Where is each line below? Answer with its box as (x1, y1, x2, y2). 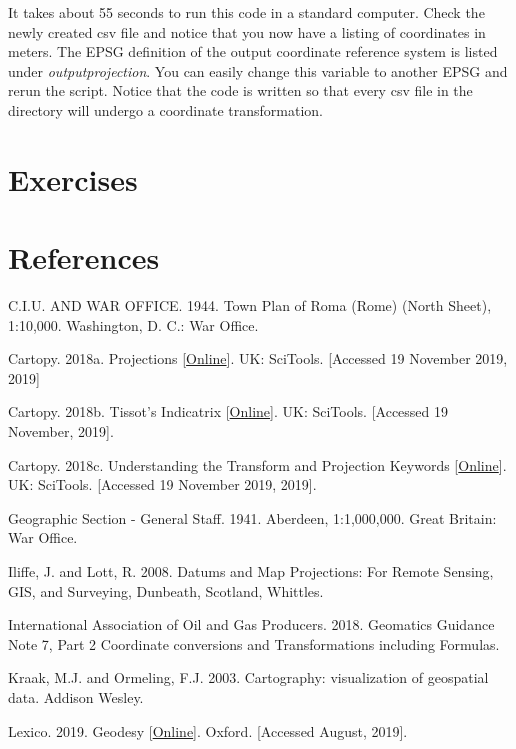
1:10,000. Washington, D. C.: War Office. (8, 314, 259, 335)
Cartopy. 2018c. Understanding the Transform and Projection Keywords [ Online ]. (8, 454, 507, 475)
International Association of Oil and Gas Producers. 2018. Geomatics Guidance (8, 614, 495, 635)
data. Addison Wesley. (8, 686, 144, 707)
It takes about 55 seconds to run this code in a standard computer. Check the (8, 2, 485, 22)
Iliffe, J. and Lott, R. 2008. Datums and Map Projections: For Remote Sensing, (8, 561, 494, 581)
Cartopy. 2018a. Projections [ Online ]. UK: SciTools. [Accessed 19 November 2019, (8, 348, 508, 369)
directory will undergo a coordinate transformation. (8, 99, 323, 120)
